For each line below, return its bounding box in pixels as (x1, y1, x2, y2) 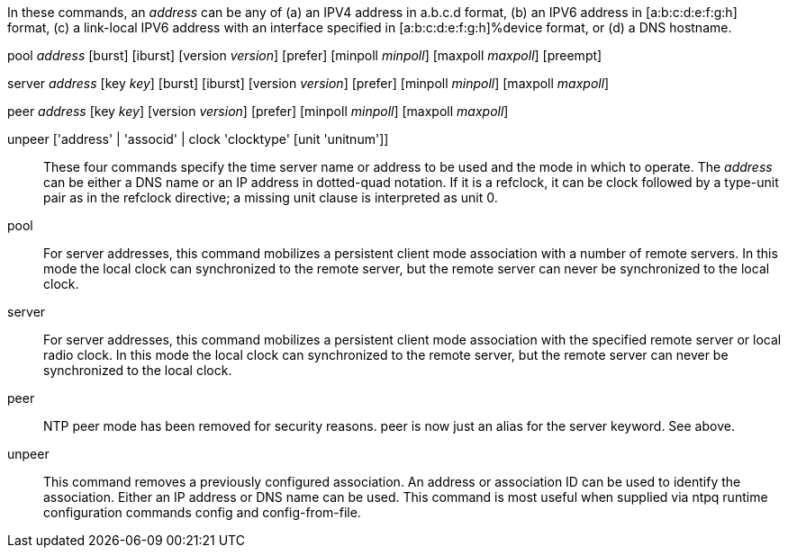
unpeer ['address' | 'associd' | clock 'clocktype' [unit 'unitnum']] (7, 131, 389, 147)
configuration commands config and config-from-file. (43, 505, 361, 520)
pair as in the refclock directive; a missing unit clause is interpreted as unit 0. (43, 190, 498, 205)
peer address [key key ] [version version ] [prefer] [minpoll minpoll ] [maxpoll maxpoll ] (7, 103, 509, 119)
